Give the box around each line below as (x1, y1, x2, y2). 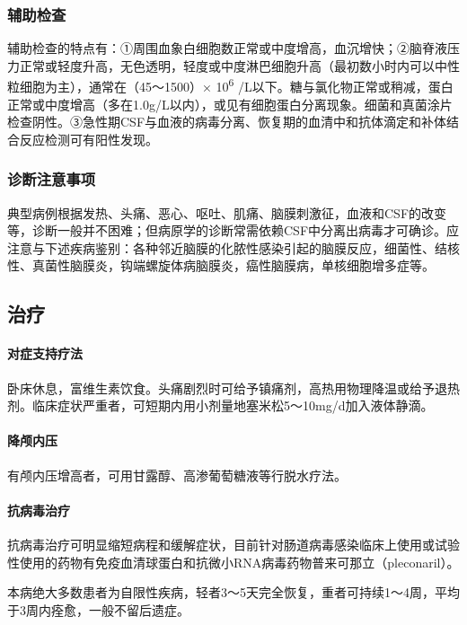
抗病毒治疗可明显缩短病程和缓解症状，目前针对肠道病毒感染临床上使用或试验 (7, 534, 460, 553)
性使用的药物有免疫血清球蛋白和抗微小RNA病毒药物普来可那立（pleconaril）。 (7, 552, 460, 571)
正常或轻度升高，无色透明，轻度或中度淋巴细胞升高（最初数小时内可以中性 (19, 56, 460, 75)
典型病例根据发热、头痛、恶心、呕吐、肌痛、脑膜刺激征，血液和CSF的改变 (7, 203, 447, 222)
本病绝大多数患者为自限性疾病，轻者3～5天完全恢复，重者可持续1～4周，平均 (7, 583, 460, 602)
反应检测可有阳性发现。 (19, 129, 158, 148)
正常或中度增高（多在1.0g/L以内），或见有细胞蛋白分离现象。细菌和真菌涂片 (7, 94, 453, 113)
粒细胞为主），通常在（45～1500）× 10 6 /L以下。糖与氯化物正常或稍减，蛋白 (7, 75, 454, 96)
